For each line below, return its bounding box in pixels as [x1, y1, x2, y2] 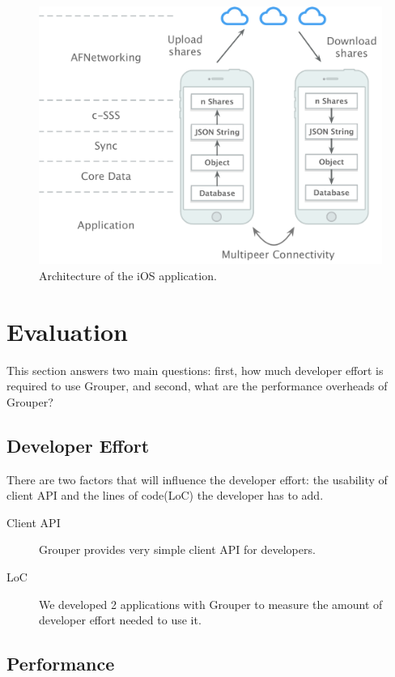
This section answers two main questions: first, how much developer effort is [6, 361, 384, 378]
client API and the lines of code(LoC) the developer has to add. [6, 487, 324, 504]
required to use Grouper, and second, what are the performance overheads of [6, 377, 388, 394]
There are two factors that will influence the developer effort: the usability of [6, 470, 388, 488]
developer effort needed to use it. [39, 611, 202, 628]
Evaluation [6, 314, 128, 347]
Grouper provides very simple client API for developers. [39, 541, 316, 558]
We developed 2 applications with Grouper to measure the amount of [39, 595, 383, 612]
